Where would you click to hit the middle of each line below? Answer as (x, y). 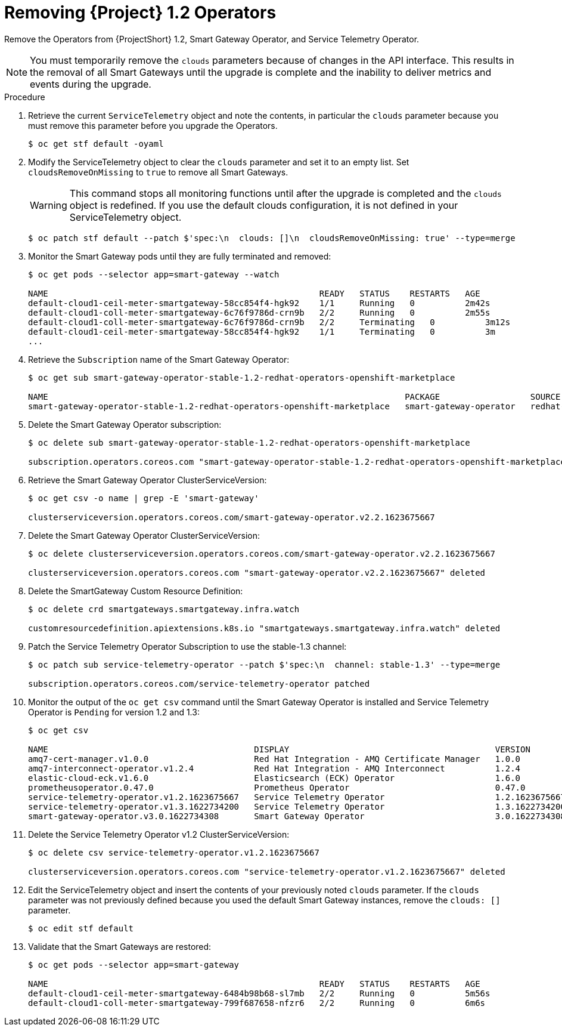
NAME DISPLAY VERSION (279, 749)
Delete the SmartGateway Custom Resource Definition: (136, 591)
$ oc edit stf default (81, 928)
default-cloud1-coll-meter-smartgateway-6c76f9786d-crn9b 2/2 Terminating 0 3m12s (269, 322)
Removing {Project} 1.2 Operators (140, 13)
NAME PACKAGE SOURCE (294, 396)
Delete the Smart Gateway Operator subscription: (125, 424)
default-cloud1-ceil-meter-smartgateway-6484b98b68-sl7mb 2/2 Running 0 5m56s (259, 993)
